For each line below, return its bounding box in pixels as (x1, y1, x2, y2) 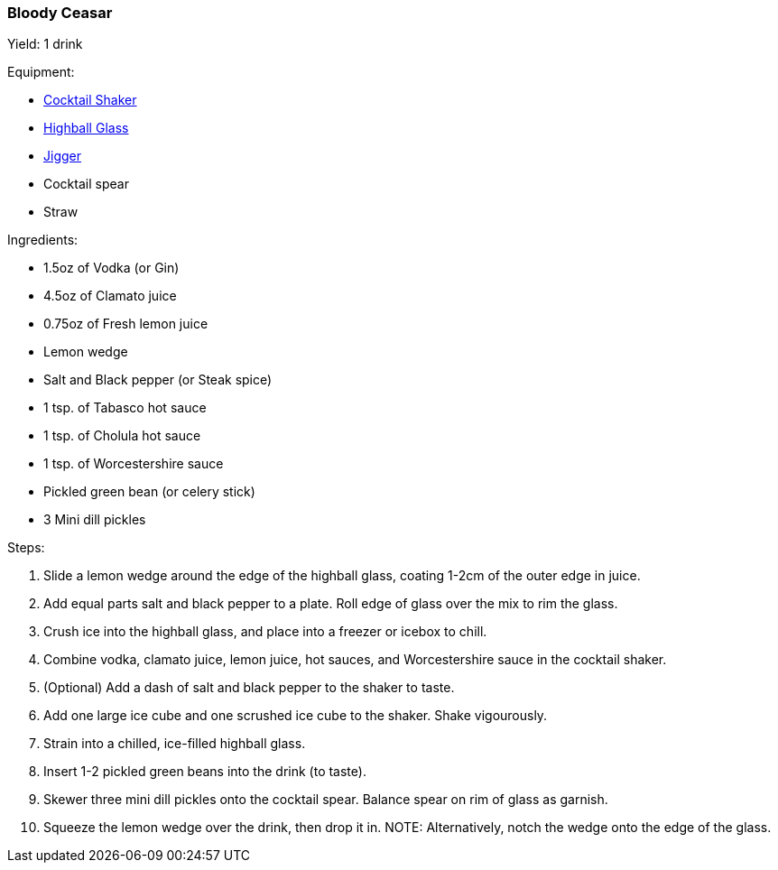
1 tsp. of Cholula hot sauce (43, 428, 201, 444)
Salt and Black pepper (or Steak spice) (43, 372, 273, 388)
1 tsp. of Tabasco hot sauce (43, 400, 207, 416)
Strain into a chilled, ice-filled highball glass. (43, 736, 306, 752)
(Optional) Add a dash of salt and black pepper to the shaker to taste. (43, 680, 455, 696)
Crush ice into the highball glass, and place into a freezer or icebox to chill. (43, 624, 487, 640)
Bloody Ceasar (7, 4, 113, 22)
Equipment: (7, 64, 75, 80)
